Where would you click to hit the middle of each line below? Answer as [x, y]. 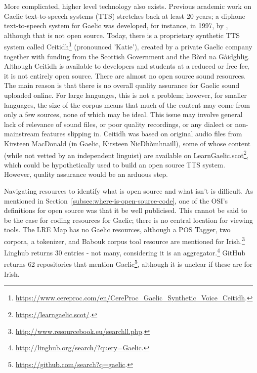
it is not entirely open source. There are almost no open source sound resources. [125, 75]
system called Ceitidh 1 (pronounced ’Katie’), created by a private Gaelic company [128, 46]
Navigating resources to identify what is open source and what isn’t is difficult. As [128, 191]
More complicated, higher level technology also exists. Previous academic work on [128, 6]
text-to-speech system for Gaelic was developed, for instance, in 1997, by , [116, 25]
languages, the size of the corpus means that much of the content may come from [127, 104]
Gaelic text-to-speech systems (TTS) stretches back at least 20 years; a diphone [125, 16]
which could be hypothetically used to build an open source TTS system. [115, 164]
